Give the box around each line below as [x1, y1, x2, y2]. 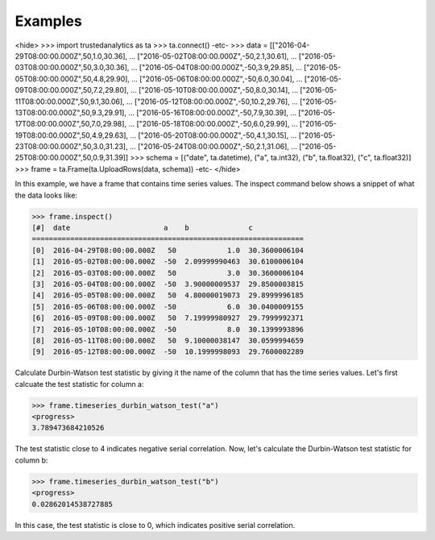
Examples [14, 12, 82, 30]
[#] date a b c [31, 223, 253, 232]
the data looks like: [14, 190, 78, 200]
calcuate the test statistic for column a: [14, 379, 144, 388]
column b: [14, 455, 48, 465]
